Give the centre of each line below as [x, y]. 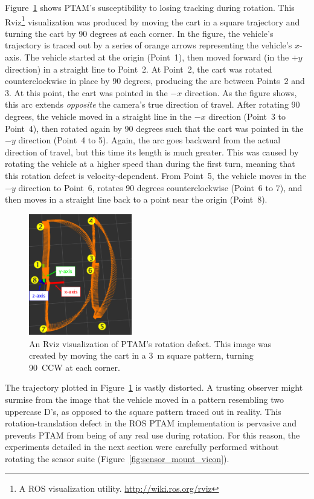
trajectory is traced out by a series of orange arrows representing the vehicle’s [149, 45]
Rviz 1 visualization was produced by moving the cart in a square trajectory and [152, 21]
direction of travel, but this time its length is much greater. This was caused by [152, 152]
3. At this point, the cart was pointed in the [86, 92]
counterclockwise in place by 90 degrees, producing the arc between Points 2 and [155, 81]
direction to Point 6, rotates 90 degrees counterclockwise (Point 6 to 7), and [160, 187]
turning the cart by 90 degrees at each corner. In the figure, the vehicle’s [139, 33]
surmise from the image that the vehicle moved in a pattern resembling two [144, 400]
